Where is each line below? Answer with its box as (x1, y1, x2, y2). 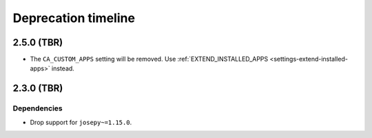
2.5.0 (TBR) (12, 37, 63, 48)
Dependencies (12, 103, 63, 113)
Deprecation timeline (12, 10, 136, 26)
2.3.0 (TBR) (12, 83, 63, 95)
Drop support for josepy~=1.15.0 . (30, 118, 132, 126)
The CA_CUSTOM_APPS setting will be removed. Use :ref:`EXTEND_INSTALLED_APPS (30, 55, 269, 63)
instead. (52, 64, 75, 72)
